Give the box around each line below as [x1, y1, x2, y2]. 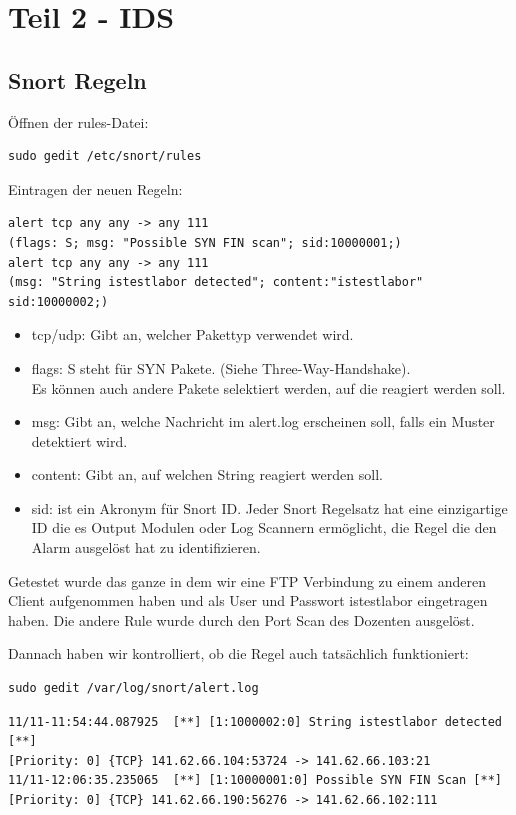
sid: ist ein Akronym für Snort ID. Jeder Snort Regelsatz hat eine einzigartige [31, 497, 508, 518]
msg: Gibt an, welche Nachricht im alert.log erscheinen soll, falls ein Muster [31, 411, 495, 432]
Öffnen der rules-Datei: [8, 111, 149, 132]
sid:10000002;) [8, 294, 109, 309]
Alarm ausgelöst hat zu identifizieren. [31, 537, 261, 558]
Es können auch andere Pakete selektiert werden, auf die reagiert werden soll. [31, 377, 506, 398]
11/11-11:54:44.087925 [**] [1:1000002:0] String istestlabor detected [8, 714, 502, 729]
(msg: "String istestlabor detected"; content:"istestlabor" [8, 275, 424, 290]
